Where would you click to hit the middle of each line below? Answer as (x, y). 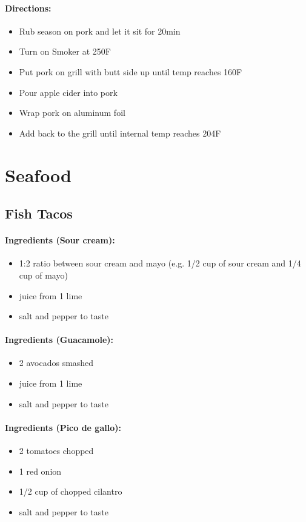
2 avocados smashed (56, 363)
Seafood (38, 175)
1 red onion (40, 471)
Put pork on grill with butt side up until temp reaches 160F (131, 71)
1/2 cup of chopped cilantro (71, 491)
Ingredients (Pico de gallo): (63, 427)
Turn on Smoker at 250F (65, 51)
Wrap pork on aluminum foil (72, 113)
